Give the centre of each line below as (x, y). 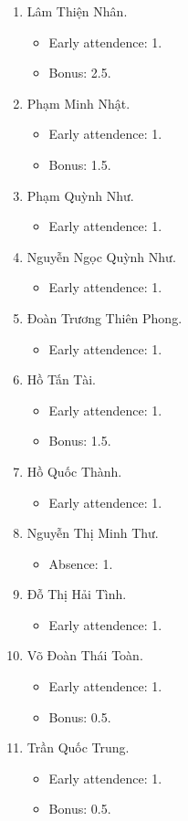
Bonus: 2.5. (80, 73)
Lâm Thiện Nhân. (77, 11)
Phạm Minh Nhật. (78, 103)
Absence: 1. (81, 563)
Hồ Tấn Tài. (61, 379)
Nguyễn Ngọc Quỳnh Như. (101, 256)
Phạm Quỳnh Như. (80, 195)
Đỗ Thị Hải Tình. (77, 594)
